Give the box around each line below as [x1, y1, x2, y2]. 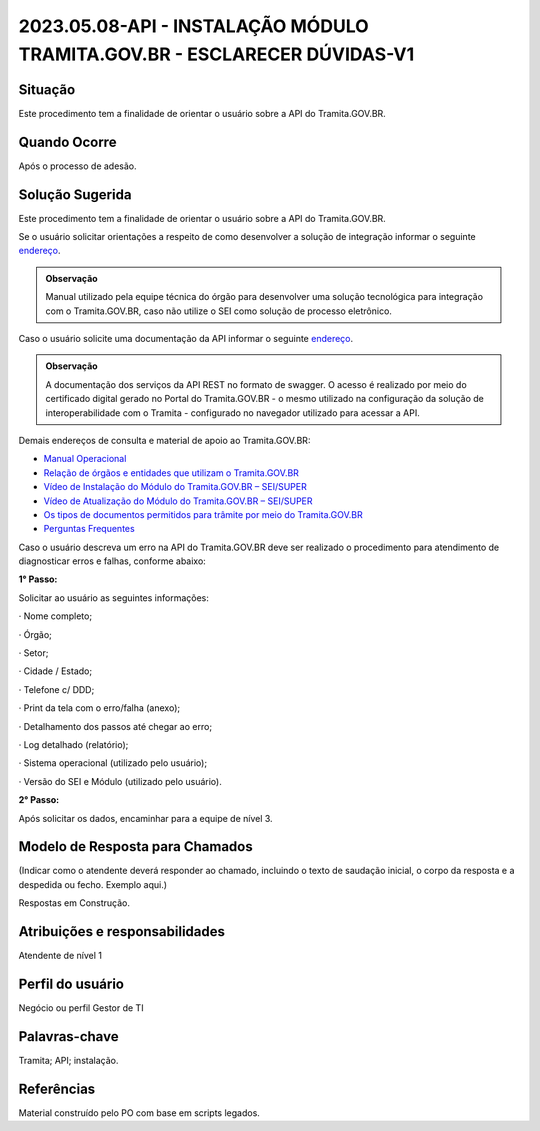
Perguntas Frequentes [43, 523, 135, 535]
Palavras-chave [18, 1028, 119, 1045]
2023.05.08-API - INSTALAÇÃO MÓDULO [18, 15, 369, 37]
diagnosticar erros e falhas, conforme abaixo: [18, 555, 207, 567]
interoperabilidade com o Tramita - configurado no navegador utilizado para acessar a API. [45, 406, 420, 419]
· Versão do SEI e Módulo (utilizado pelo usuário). [18, 775, 222, 787]
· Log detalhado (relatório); [18, 739, 129, 750]
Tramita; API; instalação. [18, 1054, 119, 1066]
